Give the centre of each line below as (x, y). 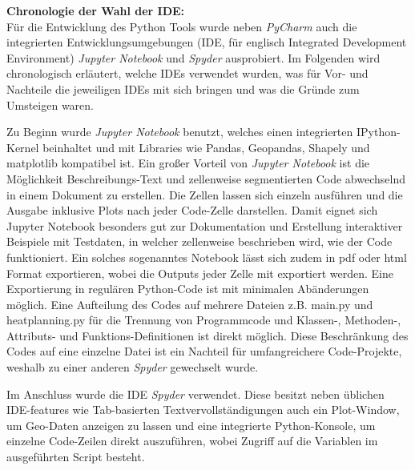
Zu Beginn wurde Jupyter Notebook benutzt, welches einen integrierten (180, 132)
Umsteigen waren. (50, 104)
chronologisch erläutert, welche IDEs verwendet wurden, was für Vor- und (187, 73)
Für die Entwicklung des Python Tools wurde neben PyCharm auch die (182, 26)
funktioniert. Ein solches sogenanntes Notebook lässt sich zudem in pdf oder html (207, 257)
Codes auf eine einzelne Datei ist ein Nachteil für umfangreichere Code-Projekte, (204, 351)
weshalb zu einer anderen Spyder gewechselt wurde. (133, 367)
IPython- (378, 132)
